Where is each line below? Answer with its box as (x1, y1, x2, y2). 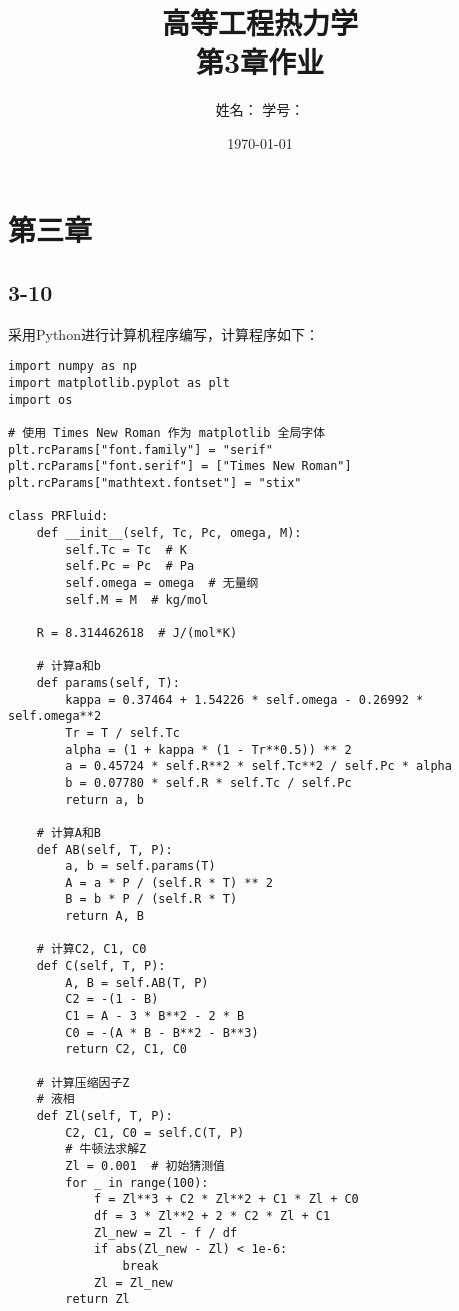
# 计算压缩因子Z (36, 1075, 130, 1090)
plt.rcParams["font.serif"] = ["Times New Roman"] (8, 459, 352, 474)
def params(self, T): (36, 675, 180, 690)
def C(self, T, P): (36, 959, 166, 974)
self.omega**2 (8, 709, 102, 724)
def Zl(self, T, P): (36, 1109, 173, 1124)
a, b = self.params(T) (65, 859, 216, 874)
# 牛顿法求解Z (65, 1142, 147, 1157)
